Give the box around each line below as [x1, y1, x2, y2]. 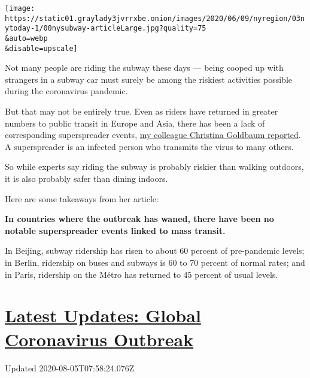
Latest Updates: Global [5, 303, 201, 328]
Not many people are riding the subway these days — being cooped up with [5, 61, 284, 74]
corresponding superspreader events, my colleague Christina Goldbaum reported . [5, 128, 301, 141]
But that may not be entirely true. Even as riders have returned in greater [5, 105, 278, 118]
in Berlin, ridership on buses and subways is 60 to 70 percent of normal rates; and [5, 256, 305, 268]
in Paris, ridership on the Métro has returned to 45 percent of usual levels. [5, 268, 278, 280]
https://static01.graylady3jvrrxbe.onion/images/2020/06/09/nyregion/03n [5, 14, 305, 23]
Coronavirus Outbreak [5, 326, 194, 351]
